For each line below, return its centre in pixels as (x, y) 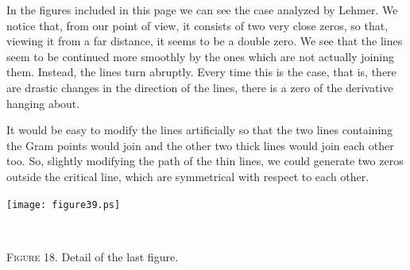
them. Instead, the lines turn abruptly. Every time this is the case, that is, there (201, 72)
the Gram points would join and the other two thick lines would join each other (200, 145)
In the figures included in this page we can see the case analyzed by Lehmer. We (202, 10)
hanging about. (43, 103)
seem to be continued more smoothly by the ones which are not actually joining (200, 56)
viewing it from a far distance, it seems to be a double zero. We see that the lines (205, 41)
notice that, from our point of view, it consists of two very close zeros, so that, (197, 25)
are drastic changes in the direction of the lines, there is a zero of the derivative (200, 87)
